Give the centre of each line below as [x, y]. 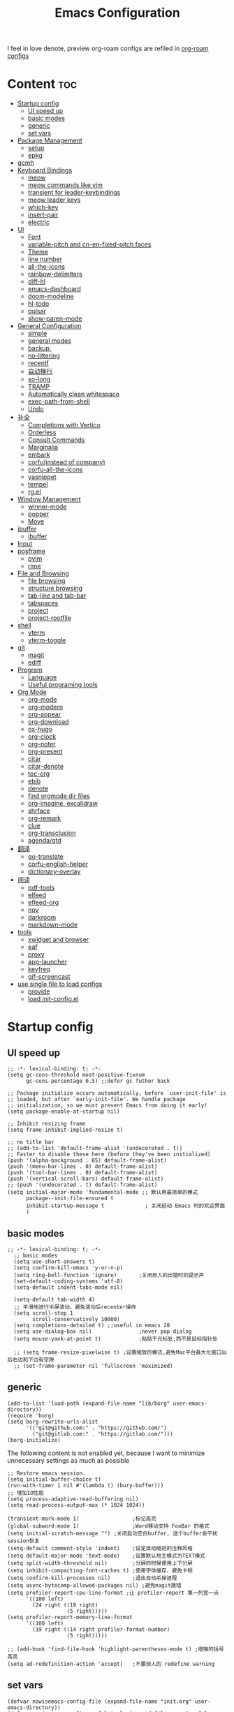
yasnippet [42, 477]
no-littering [44, 356]
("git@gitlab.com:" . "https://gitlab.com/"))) [103, 1434]
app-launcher [47, 962]
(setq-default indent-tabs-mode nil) [68, 1287]
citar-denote [46, 767]
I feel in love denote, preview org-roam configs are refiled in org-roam [108, 49]
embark [39, 455]
